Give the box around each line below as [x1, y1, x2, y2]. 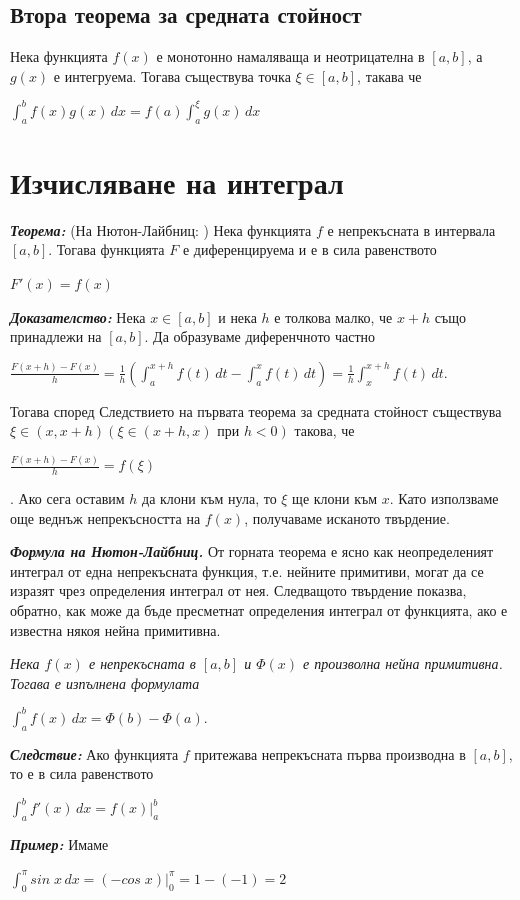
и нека [218, 306, 257, 327]
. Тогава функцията [48, 239, 165, 260]
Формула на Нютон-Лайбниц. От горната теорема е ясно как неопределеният [10, 541, 494, 562]
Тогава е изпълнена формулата [10, 672, 200, 693]
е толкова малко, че [274, 306, 393, 327]
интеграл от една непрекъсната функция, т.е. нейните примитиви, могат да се [10, 560, 484, 581]
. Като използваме [389, 488, 499, 509]
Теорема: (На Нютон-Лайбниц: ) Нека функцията [10, 219, 312, 240]
